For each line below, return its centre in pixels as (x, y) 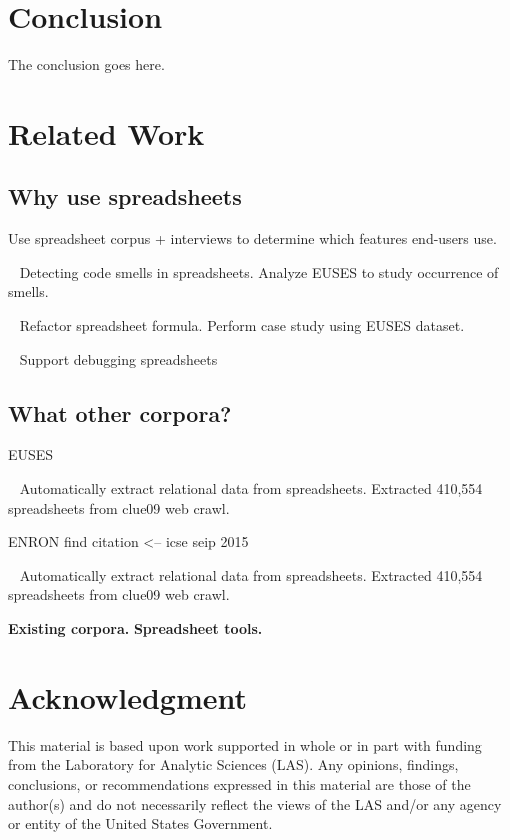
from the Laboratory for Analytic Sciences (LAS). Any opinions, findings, (233, 764)
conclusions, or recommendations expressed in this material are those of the (239, 783)
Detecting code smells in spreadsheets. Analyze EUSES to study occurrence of (259, 271)
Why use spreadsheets (125, 196)
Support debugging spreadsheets (118, 358)
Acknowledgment (127, 696)
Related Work (106, 132)
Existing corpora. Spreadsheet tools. (135, 628)
